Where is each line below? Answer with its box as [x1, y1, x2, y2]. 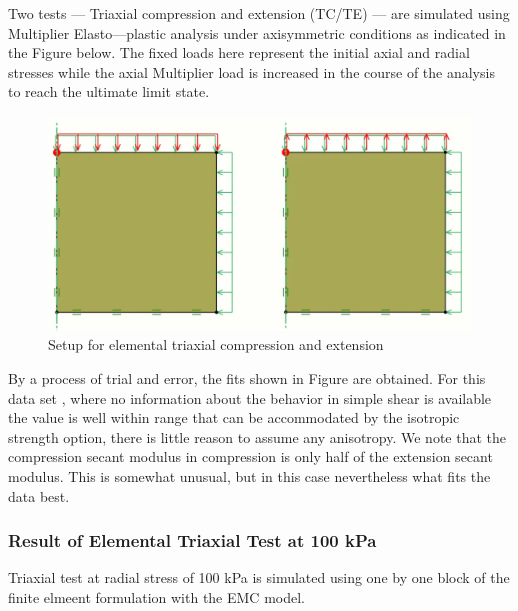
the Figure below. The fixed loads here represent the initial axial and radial [8, 42, 470, 63]
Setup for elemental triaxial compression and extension [48, 334, 384, 355]
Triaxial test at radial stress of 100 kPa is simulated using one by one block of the [8, 567, 510, 588]
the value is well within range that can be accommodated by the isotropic [8, 407, 460, 428]
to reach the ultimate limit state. [8, 81, 210, 102]
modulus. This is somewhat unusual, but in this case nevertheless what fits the [8, 466, 491, 487]
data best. [8, 485, 70, 506]
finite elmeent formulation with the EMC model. [8, 587, 305, 608]
